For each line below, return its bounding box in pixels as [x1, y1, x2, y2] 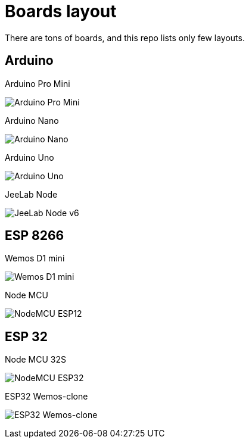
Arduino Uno [5, 152, 54, 163]
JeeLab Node [5, 189, 58, 199]
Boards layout [5, 1, 117, 21]
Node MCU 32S [5, 354, 67, 365]
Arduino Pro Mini [5, 78, 70, 89]
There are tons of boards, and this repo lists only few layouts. [5, 32, 245, 43]
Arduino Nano [5, 115, 59, 126]
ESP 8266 [5, 228, 64, 244]
